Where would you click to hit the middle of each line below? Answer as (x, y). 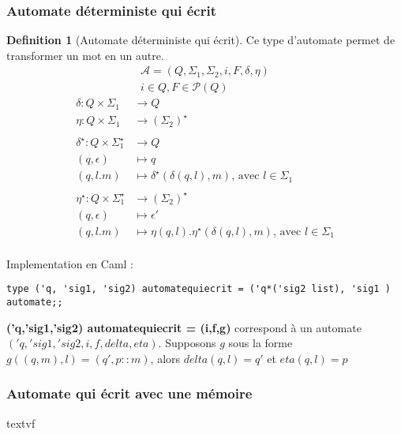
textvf (21, 423)
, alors (165, 358)
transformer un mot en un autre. (85, 55)
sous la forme (260, 343)
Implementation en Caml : (70, 263)
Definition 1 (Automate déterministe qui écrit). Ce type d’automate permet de (201, 40)
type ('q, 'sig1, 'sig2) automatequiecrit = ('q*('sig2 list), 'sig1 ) (199, 289)
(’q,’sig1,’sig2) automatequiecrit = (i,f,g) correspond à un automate (184, 327)
